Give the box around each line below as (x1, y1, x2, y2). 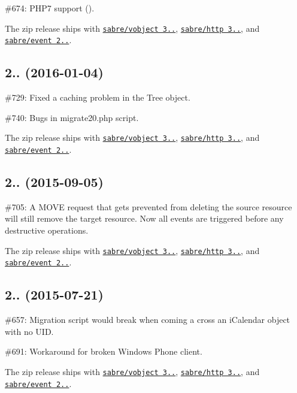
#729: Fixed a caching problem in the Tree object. (5, 91, 190, 104)
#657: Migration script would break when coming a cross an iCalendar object (5, 313, 290, 326)
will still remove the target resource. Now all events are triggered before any (5, 212, 284, 225)
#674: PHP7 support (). (5, 2, 95, 14)
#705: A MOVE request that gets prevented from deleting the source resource (5, 200, 292, 213)
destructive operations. (5, 224, 89, 236)
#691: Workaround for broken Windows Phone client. (5, 345, 202, 358)
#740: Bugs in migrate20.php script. (5, 111, 139, 123)
